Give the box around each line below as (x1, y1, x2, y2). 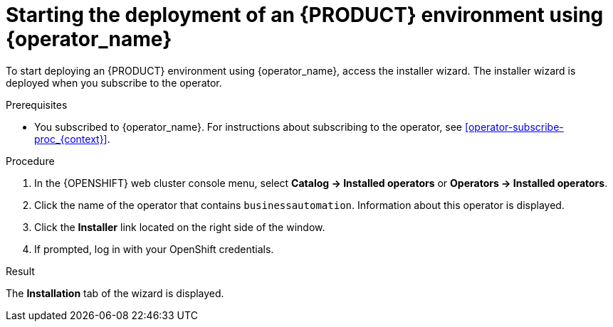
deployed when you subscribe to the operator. (6, 76, 222, 89)
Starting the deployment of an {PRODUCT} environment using (6, 3, 604, 27)
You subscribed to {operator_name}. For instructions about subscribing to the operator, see (34, 120, 463, 133)
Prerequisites (6, 98, 68, 111)
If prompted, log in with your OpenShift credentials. (34, 242, 274, 255)
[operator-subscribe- (464, 120, 564, 133)
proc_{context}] (34, 132, 108, 145)
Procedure (6, 154, 55, 167)
